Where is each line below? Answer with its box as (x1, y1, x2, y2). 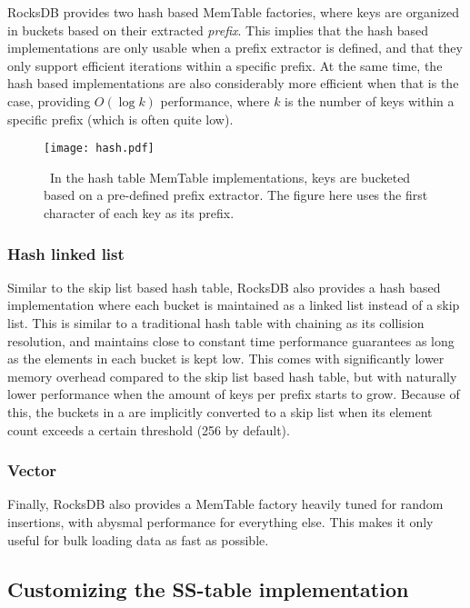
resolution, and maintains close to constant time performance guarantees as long (7, 331, 455, 350)
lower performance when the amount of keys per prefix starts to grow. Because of (7, 384, 460, 404)
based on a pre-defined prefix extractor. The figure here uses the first (44, 185, 428, 204)
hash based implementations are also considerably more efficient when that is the (7, 74, 459, 93)
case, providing (7, 91, 91, 110)
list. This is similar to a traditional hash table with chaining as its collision (7, 314, 425, 332)
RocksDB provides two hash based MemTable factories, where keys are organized (7, 3, 460, 21)
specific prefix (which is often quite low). (7, 109, 234, 128)
